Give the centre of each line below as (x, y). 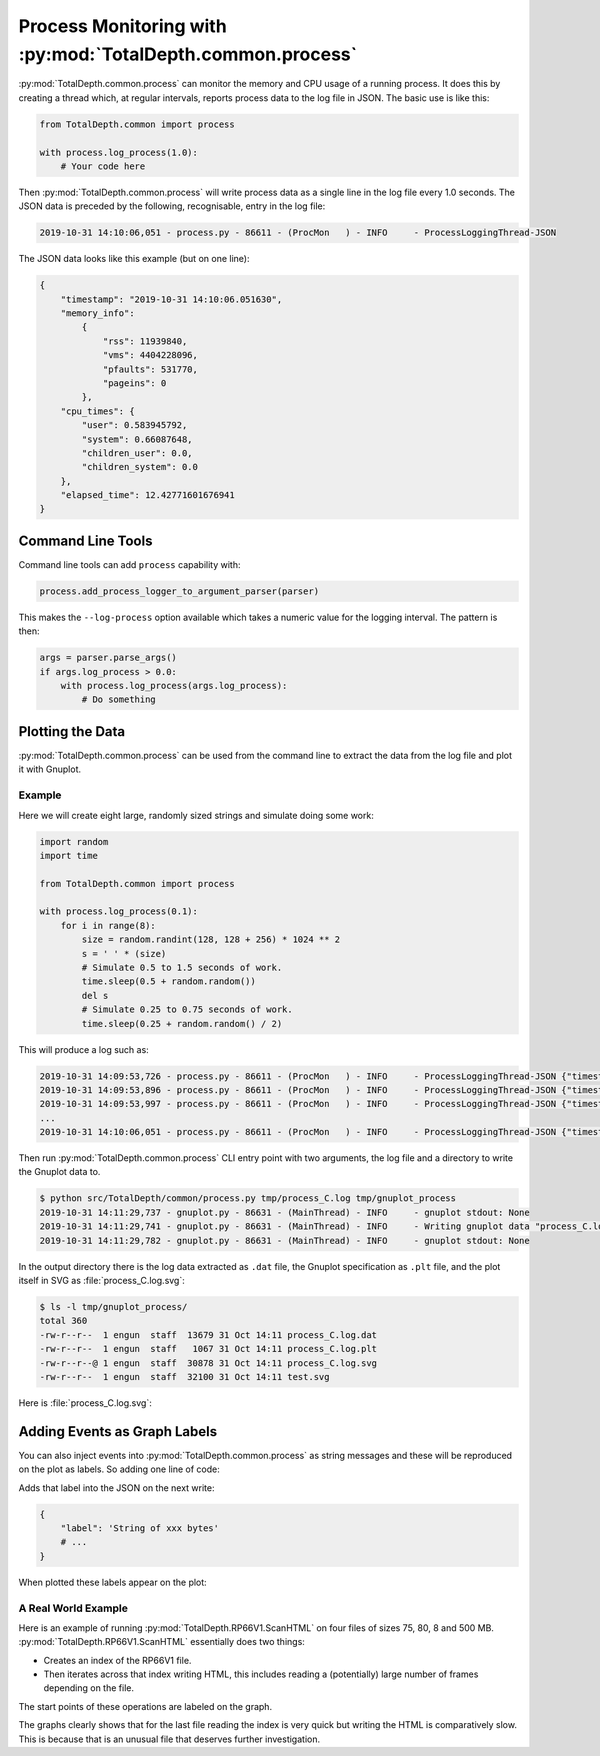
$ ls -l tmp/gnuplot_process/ (113, 1306)
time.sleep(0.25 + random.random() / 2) (182, 1023)
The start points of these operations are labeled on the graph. (145, 1706)
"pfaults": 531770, (150, 369)
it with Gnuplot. (50, 769)
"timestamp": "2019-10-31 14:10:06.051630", (171, 299)
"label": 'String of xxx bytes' (140, 1528)
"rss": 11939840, (145, 341)
